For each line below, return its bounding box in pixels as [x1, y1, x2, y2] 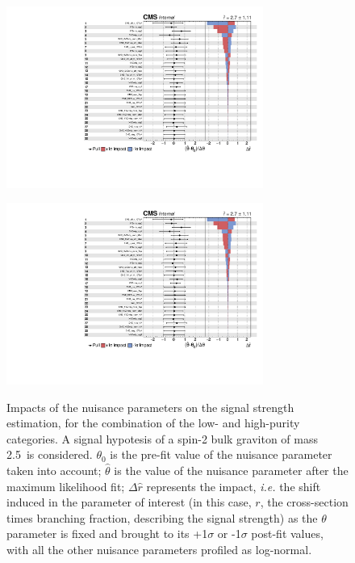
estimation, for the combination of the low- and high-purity [6, 414, 300, 431]
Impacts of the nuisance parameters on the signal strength [6, 398, 294, 415]
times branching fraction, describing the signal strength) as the [6, 509, 318, 526]
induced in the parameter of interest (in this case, [6, 494, 252, 510]
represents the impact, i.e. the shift [146, 477, 321, 494]
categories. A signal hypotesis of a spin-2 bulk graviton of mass [6, 430, 318, 447]
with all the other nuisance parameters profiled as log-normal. [6, 541, 312, 557]
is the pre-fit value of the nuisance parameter [110, 446, 332, 463]
